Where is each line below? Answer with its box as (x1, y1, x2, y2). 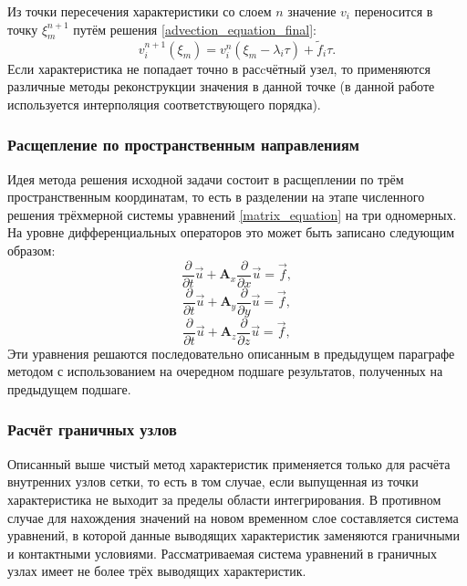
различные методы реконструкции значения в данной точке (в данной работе (7, 77, 435, 96)
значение (287, 2, 337, 20)
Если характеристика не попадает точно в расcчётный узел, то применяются (7, 58, 431, 78)
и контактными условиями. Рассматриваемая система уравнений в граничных (7, 543, 438, 562)
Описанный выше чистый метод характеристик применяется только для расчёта (7, 454, 451, 473)
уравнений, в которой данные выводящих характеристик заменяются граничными (7, 526, 460, 545)
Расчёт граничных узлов (7, 418, 177, 441)
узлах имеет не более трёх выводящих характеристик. (7, 561, 306, 581)
